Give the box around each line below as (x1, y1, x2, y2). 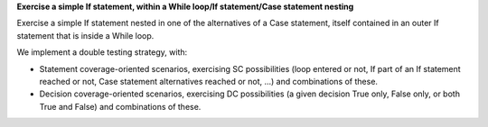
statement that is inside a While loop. (16, 30, 155, 41)
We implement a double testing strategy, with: (16, 47, 188, 58)
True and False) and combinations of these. (39, 101, 202, 112)
